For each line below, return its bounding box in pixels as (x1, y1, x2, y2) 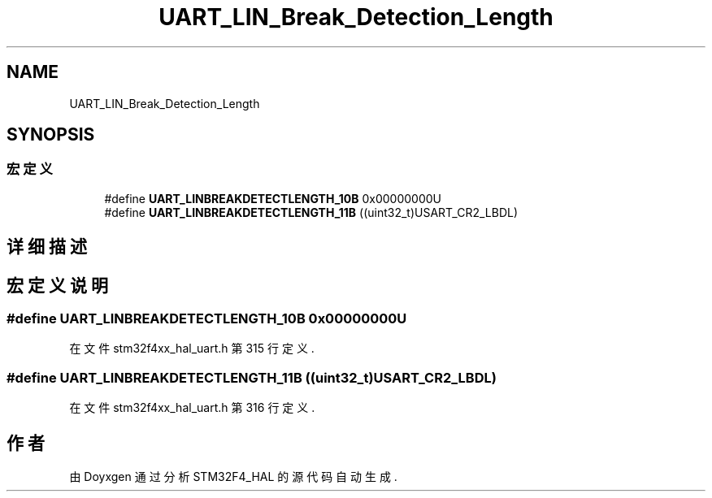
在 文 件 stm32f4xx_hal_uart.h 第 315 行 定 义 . (69, 341, 315, 356)
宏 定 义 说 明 (7, 275, 108, 296)
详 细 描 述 (7, 236, 87, 258)
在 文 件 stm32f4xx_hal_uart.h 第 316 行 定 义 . (69, 401, 315, 415)
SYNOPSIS (7, 124, 95, 145)
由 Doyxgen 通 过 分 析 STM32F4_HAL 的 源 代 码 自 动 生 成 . (69, 470, 397, 484)
